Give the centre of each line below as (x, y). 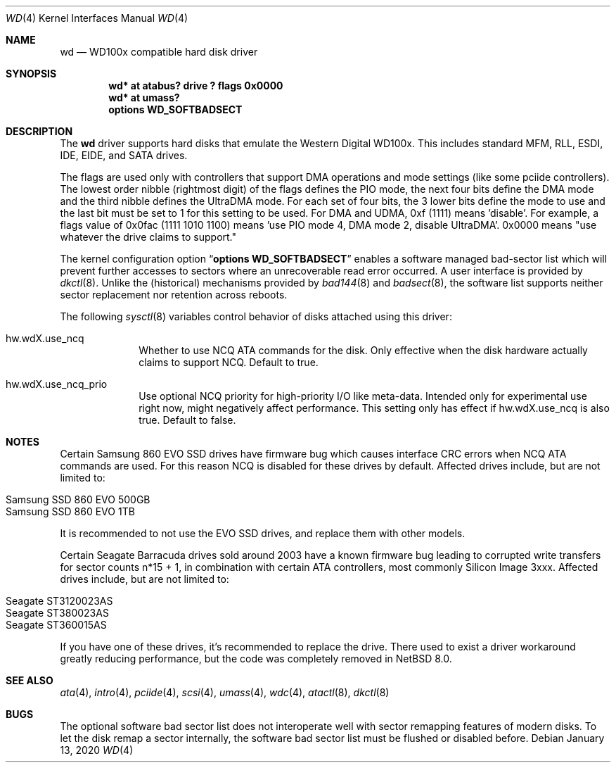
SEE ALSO (30, 680)
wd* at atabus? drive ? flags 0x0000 (196, 86)
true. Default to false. (187, 420)
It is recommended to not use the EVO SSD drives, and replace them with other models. (263, 533)
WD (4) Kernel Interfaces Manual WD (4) (97, 18)
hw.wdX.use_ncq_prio (57, 384)
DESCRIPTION (39, 131)
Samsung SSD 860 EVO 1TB (70, 511)
